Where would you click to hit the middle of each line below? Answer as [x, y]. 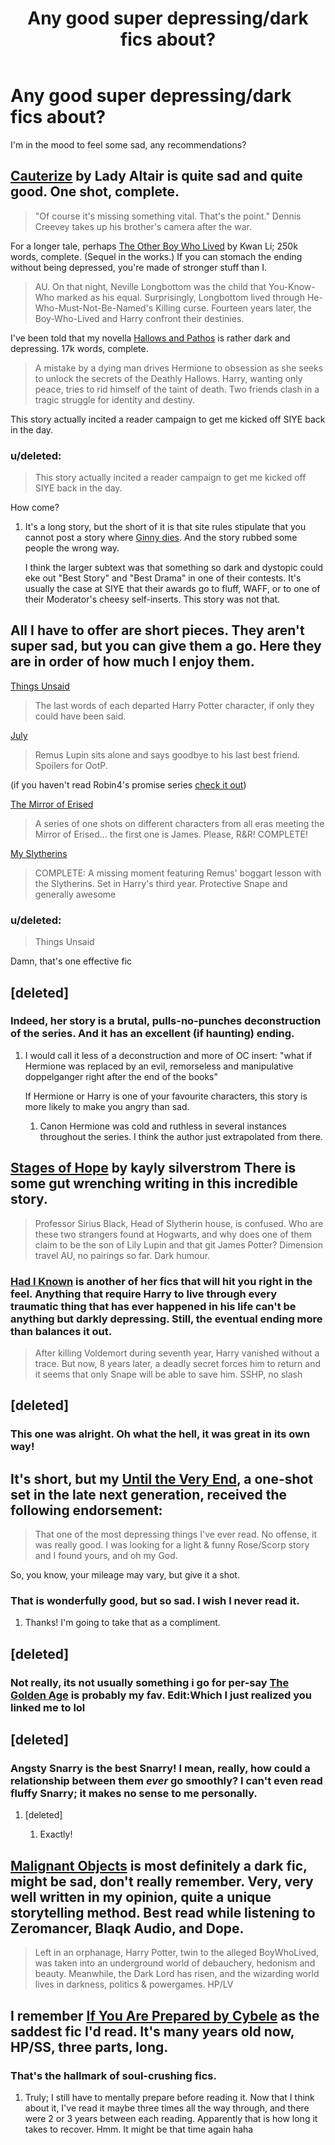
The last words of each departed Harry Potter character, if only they [174, 705]
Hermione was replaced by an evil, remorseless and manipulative [159, 1066]
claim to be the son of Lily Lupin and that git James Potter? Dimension [178, 1244]
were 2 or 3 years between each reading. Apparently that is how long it [171, 2118]
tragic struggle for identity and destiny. [115, 399]
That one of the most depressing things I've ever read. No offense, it [176, 1534]
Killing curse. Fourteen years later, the [233, 308]
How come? [35, 508]
